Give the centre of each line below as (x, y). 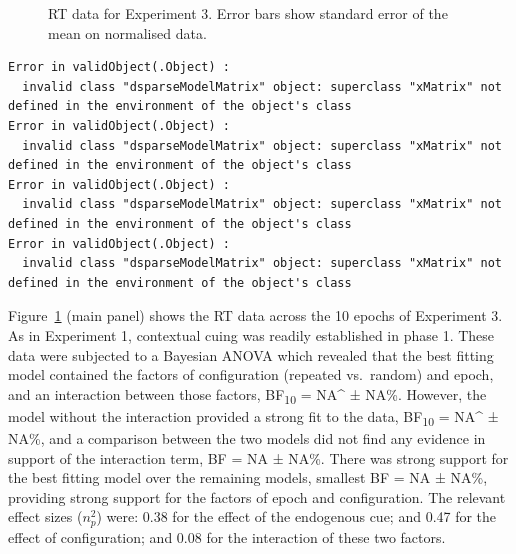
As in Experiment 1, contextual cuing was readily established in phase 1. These (251, 334)
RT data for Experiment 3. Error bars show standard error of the (248, 13)
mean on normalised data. (127, 32)
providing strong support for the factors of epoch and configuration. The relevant (257, 496)
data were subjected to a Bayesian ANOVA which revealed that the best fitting (251, 354)
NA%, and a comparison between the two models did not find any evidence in (247, 437)
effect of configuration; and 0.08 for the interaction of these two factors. (227, 536)
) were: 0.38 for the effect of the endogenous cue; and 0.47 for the (296, 516)
